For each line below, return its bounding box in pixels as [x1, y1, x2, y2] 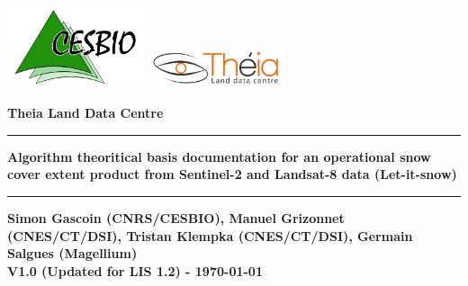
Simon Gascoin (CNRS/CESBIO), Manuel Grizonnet [7, 208, 345, 227]
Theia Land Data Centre [7, 103, 164, 122]
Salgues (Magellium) [7, 244, 138, 263]
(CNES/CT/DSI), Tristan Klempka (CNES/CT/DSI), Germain [7, 226, 413, 245]
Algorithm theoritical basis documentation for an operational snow [7, 147, 431, 165]
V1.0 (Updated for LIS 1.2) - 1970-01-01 [7, 261, 263, 280]
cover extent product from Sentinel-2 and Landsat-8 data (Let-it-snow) [7, 165, 457, 183]
